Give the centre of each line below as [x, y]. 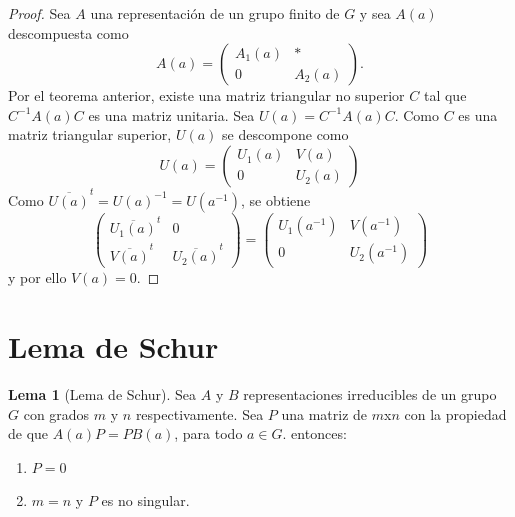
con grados [56, 413]
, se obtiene [276, 199]
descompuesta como [68, 32]
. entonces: [314, 433]
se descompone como [285, 134]
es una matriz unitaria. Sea [171, 114]
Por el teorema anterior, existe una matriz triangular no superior [206, 95]
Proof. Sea [39, 13]
